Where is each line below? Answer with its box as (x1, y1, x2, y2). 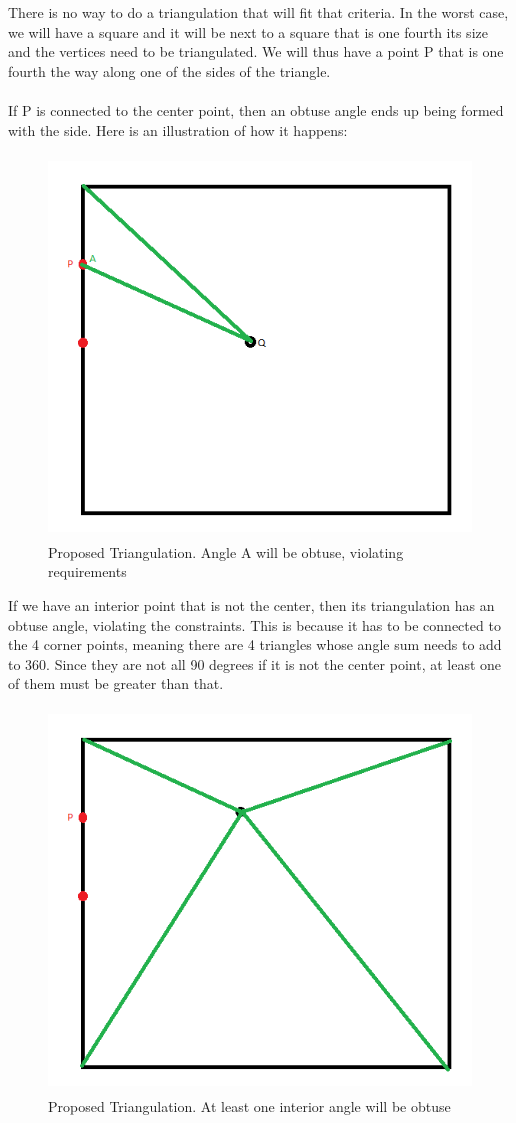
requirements (48, 561, 127, 582)
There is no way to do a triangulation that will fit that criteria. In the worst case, (8, 2, 509, 22)
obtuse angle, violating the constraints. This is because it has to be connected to (8, 614, 501, 635)
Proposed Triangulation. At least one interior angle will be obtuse (48, 1095, 451, 1116)
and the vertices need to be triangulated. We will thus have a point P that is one (8, 41, 504, 62)
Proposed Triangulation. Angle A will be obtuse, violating (48, 541, 404, 562)
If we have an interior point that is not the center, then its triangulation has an (8, 594, 495, 615)
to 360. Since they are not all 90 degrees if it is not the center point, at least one (8, 653, 502, 674)
